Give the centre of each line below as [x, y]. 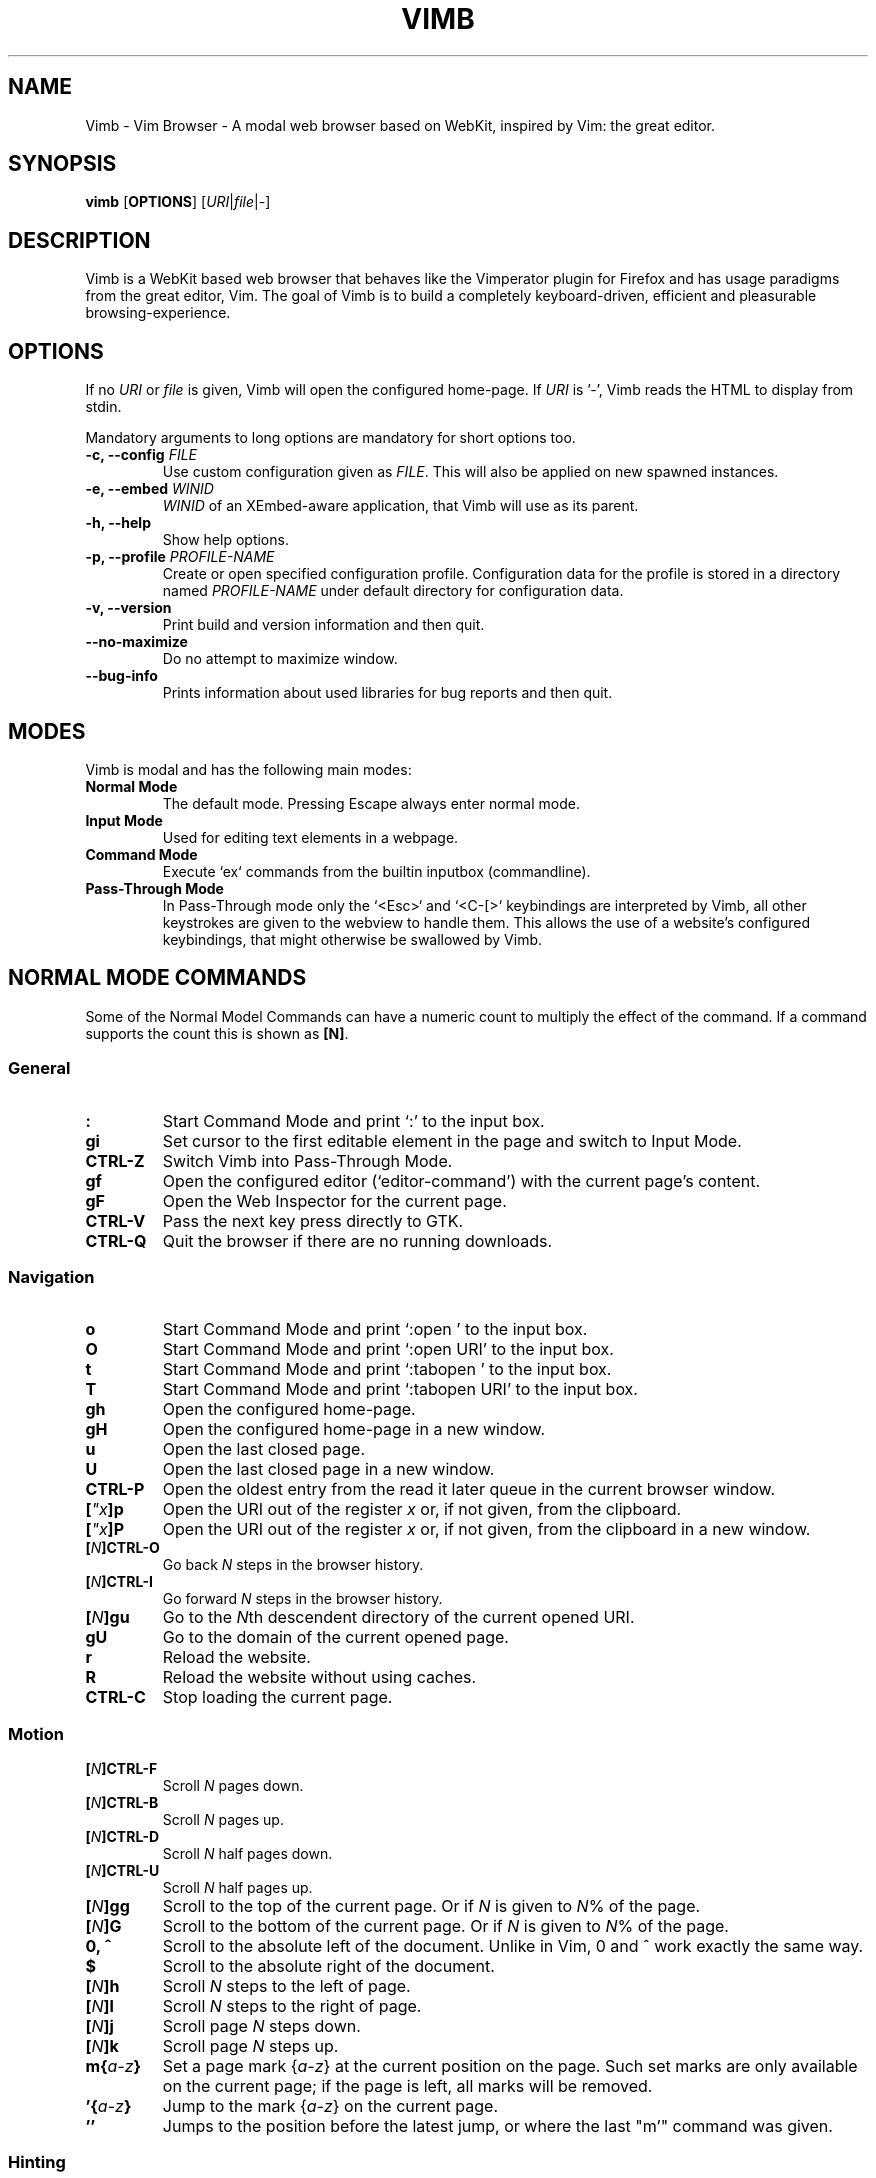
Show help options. [225, 540]
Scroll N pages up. [223, 1820]
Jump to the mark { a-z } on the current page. [330, 2106]
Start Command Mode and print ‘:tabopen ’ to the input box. [387, 1369]
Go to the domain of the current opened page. [335, 1637]
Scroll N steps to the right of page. [292, 2006]
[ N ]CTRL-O [122, 1548]
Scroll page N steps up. [250, 2046]
